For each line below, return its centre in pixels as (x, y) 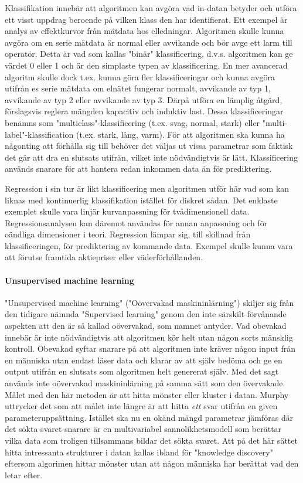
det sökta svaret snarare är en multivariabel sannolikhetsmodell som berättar (143, 429)
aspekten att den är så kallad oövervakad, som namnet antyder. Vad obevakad (146, 326)
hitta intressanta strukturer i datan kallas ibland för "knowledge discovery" (139, 452)
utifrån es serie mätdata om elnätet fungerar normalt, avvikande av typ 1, (138, 88)
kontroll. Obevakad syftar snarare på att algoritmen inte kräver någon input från (150, 348)
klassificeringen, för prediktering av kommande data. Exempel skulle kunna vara (149, 245)
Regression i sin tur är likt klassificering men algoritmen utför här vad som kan (147, 188)
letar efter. (24, 475)
